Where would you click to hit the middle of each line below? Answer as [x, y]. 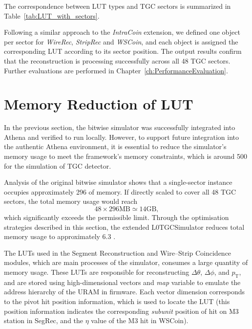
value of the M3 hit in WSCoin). [140, 320]
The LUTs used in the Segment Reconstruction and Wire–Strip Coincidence [118, 252]
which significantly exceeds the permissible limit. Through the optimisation [116, 217]
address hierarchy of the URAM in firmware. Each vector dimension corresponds [125, 292]
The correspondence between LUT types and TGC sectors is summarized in [117, 6]
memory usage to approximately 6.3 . [60, 236]
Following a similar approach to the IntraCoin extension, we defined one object [122, 32]
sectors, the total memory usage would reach [71, 201]
